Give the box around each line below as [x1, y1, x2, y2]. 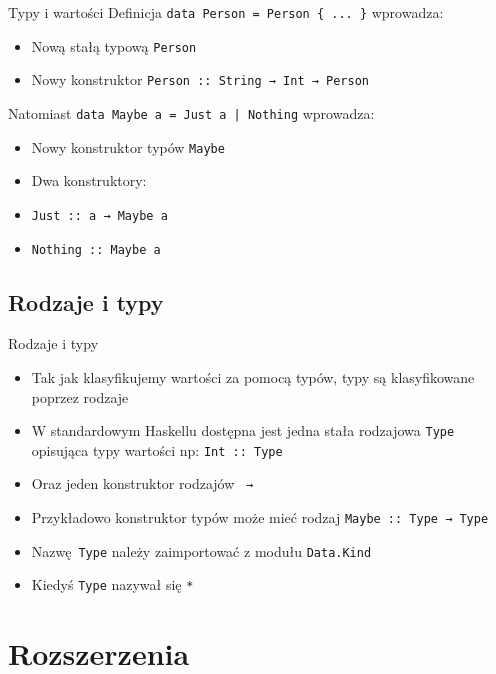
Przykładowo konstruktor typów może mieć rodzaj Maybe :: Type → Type [31, 507, 489, 528]
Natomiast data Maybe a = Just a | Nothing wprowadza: [8, 102, 375, 123]
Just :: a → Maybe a [31, 208, 168, 223]
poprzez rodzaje [31, 386, 129, 407]
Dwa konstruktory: [31, 170, 147, 191]
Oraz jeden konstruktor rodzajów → [31, 473, 254, 494]
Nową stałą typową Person [31, 35, 197, 56]
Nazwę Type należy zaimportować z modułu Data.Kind [31, 540, 372, 561]
